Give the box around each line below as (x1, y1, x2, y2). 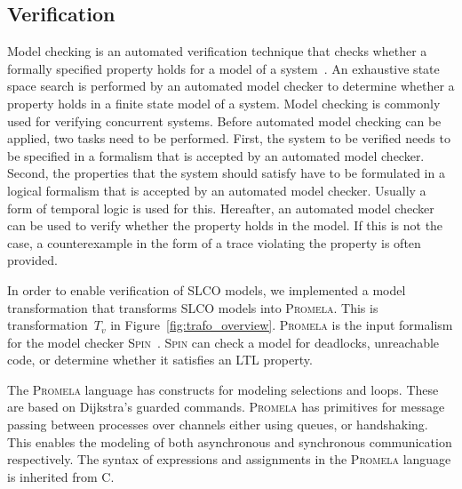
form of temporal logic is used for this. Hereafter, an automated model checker (7, 198, 434, 217)
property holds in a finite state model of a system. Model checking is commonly (7, 93, 441, 112)
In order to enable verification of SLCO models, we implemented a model (7, 280, 406, 299)
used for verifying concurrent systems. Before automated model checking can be (7, 111, 442, 130)
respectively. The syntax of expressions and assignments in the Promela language (7, 450, 451, 469)
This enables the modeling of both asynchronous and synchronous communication (7, 432, 452, 451)
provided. (7, 251, 58, 269)
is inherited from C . (7, 467, 115, 485)
